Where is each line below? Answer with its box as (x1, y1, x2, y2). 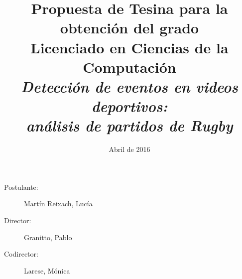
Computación (83, 56, 176, 77)
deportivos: (91, 96, 168, 117)
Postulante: (4, 181, 38, 192)
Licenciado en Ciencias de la (30, 37, 229, 57)
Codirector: (4, 249, 38, 259)
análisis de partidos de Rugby (26, 115, 233, 136)
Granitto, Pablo (24, 232, 72, 242)
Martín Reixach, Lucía (24, 198, 93, 209)
